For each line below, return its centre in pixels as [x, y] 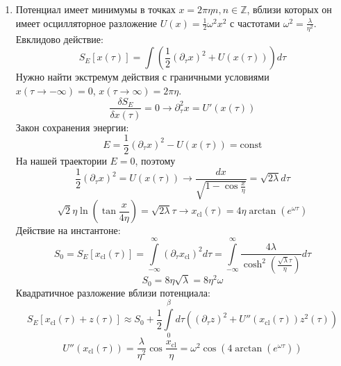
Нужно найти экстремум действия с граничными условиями [142, 77]
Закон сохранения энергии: [72, 127]
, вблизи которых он [289, 9]
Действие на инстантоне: [68, 230]
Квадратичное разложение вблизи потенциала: [113, 292]
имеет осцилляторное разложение [86, 23]
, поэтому [155, 161]
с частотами [255, 23]
